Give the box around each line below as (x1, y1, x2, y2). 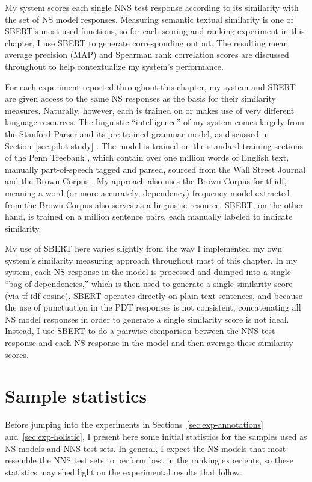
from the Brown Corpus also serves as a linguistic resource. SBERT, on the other (5, 198, 304, 211)
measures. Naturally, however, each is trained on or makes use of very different (5, 104, 295, 116)
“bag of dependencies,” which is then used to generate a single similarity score (5, 277, 293, 290)
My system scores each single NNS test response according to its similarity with (5, 1, 299, 13)
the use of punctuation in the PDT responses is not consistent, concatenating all (5, 301, 301, 314)
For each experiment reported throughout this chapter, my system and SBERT (5, 80, 296, 93)
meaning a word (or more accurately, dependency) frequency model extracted (5, 186, 290, 199)
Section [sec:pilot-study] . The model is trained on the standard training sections (5, 139, 304, 152)
